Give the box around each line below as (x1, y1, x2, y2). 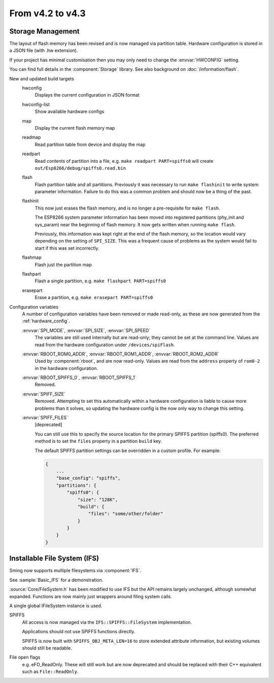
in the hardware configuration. (35, 365, 98, 371)
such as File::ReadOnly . (22, 669, 79, 675)
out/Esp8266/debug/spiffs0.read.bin (35, 165, 126, 171)
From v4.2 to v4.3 (9, 8, 86, 19)
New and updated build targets (9, 75, 75, 81)
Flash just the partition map (35, 261, 92, 268)
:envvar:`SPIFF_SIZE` (22, 391, 66, 397)
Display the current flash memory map (35, 125, 115, 131)
